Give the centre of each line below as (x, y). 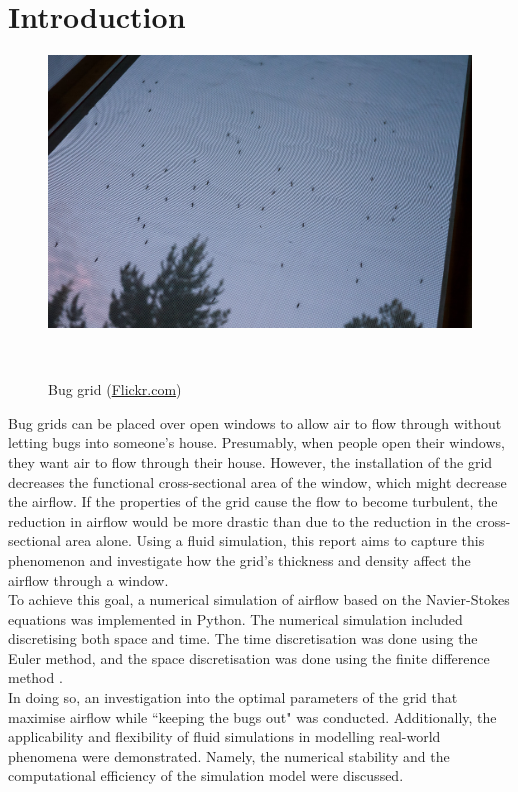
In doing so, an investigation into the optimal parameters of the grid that (233, 697)
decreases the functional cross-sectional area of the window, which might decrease (257, 481)
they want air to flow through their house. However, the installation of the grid (250, 461)
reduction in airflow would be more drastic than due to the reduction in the (240, 520)
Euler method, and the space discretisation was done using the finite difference (249, 657)
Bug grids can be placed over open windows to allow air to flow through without (255, 422)
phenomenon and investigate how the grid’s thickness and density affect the (239, 559)
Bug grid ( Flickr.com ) (115, 389)
